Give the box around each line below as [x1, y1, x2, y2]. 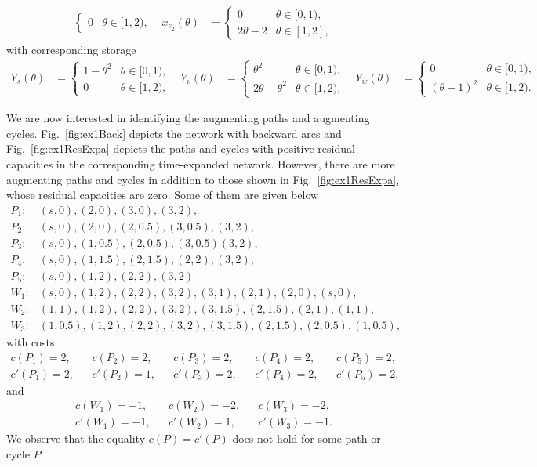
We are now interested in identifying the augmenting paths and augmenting [6, 110, 370, 126]
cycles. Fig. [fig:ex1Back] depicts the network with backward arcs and [6, 125, 342, 141]
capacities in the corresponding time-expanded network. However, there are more [6, 156, 395, 172]
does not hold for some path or [232, 430, 381, 447]
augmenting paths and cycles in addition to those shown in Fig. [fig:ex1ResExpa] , [6, 171, 400, 187]
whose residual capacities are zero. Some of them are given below [6, 186, 319, 203]
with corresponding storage [6, 42, 136, 58]
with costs [6, 334, 55, 350]
